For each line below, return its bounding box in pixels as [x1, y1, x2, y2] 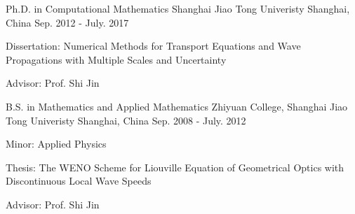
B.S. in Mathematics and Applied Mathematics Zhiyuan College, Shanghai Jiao [6, 99, 348, 113]
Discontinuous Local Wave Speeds [6, 173, 152, 188]
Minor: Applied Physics [6, 136, 107, 151]
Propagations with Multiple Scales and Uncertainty [6, 52, 227, 66]
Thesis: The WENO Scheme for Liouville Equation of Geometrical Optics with [6, 159, 344, 174]
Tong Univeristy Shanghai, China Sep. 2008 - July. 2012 [6, 113, 246, 127]
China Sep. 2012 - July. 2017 [6, 15, 129, 29]
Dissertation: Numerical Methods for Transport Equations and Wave [6, 38, 301, 53]
